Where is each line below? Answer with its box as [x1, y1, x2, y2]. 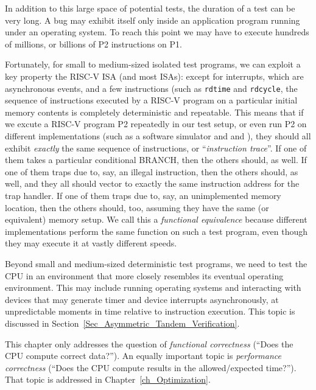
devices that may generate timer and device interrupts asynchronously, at [5, 293, 279, 305]
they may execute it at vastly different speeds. [5, 237, 177, 249]
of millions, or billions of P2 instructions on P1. [5, 37, 182, 50]
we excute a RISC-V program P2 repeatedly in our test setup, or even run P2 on [5, 117, 307, 130]
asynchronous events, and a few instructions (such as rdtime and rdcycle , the [5, 82, 298, 94]
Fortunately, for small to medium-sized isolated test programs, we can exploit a [5, 58, 301, 71]
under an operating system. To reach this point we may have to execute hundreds [5, 26, 309, 38]
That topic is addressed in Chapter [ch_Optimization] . [5, 373, 211, 386]
